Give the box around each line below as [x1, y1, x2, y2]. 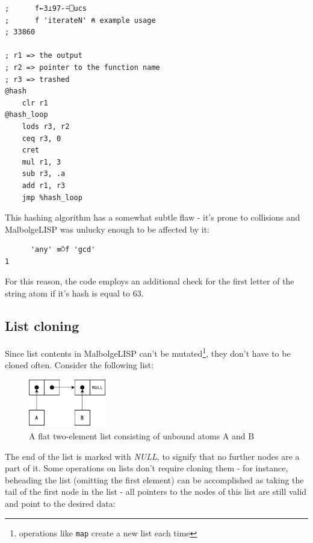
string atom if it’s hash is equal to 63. [5, 287, 144, 300]
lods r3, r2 [22, 122, 70, 131]
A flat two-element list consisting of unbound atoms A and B [29, 430, 255, 442]
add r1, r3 [22, 181, 66, 190]
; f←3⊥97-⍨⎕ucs [5, 4, 87, 13]
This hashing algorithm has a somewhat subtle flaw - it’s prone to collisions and [5, 211, 300, 224]
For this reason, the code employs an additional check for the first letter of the [5, 275, 294, 287]
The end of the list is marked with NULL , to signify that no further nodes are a [5, 450, 300, 462]
